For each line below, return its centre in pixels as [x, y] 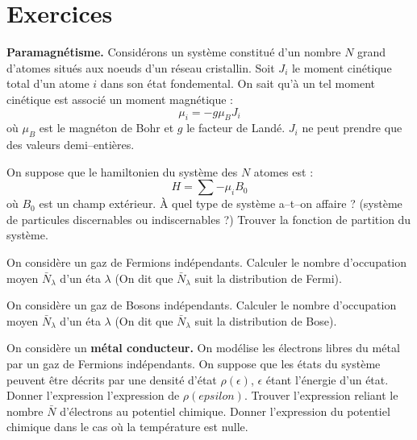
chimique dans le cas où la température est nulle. [127, 427]
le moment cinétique [342, 67]
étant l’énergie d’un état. [327, 379]
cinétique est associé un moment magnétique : [120, 99]
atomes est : [284, 171]
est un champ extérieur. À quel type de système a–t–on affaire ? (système [221, 203]
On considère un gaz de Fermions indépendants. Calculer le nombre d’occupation [207, 262]
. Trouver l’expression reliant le [321, 395]
